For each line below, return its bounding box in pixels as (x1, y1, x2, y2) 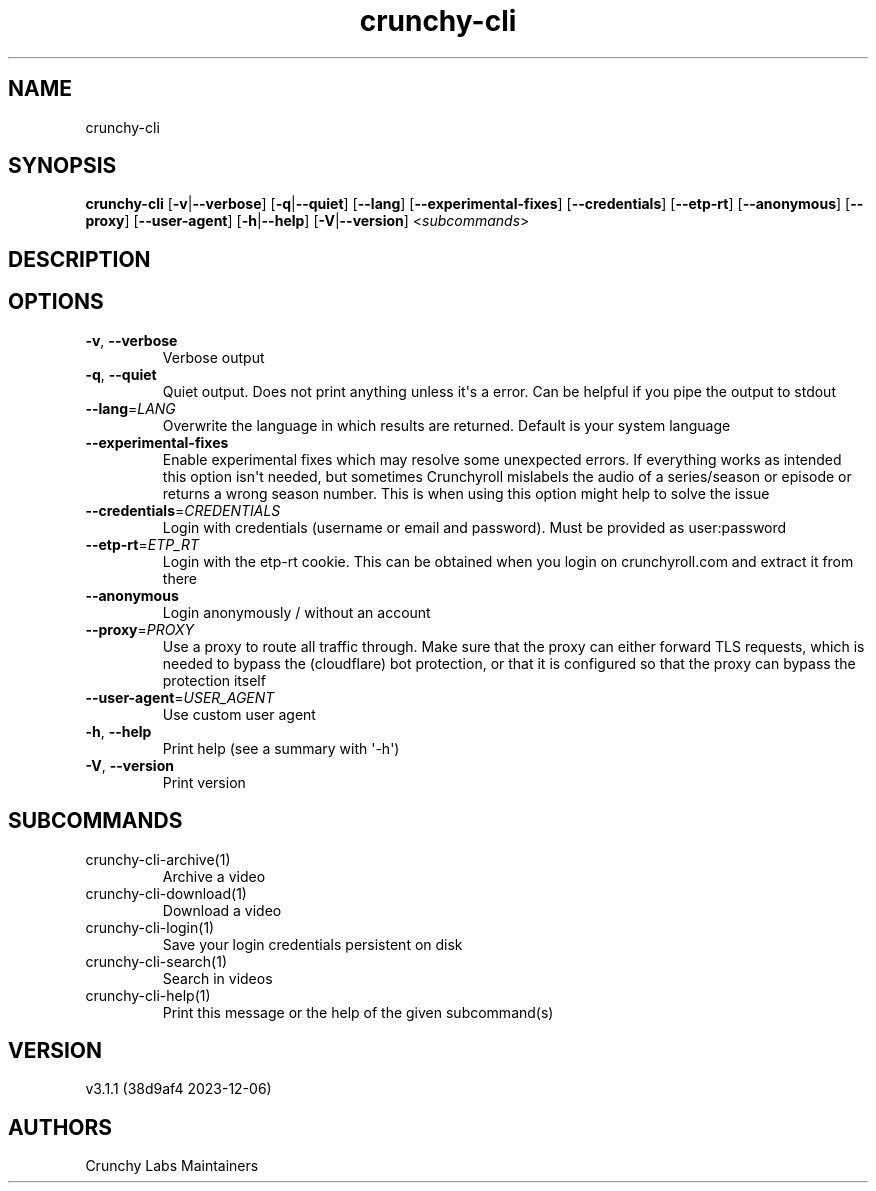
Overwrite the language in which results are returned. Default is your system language (162, 416, 731, 434)
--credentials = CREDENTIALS (85, 501, 281, 519)
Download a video (162, 901, 282, 919)
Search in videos (162, 969, 273, 987)
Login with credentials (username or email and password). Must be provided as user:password (162, 518, 787, 536)
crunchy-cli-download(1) (85, 884, 247, 902)
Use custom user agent (162, 705, 316, 723)
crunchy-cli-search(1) (85, 952, 228, 970)
